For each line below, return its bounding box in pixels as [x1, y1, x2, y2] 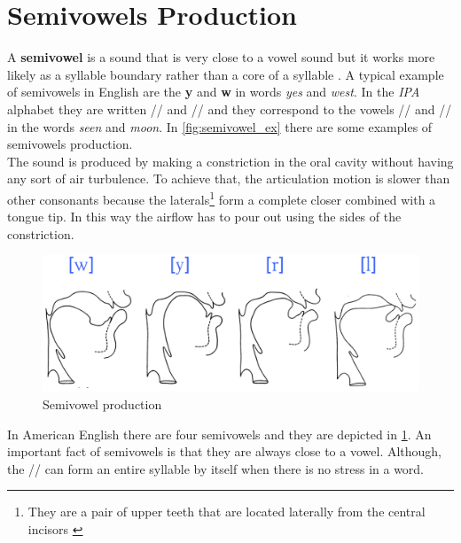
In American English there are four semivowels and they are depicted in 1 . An [7, 424, 432, 443]
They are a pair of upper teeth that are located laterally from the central [27, 502, 426, 521]
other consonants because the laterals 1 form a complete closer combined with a [7, 187, 436, 208]
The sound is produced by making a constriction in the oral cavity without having [7, 151, 454, 170]
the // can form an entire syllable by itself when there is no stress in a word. [7, 459, 425, 477]
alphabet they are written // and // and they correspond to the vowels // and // [7, 99, 452, 118]
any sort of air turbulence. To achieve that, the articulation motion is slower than [7, 169, 450, 188]
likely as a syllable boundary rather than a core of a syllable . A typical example [7, 65, 444, 83]
